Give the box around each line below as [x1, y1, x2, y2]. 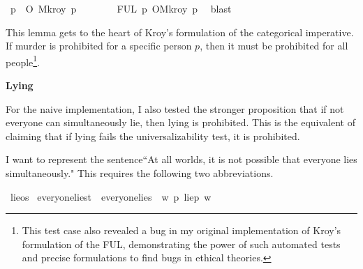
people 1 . [6, 52, 40, 69]
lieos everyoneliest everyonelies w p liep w [10, 189, 212, 203]
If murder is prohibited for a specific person [6, 38, 192, 53]
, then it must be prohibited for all [200, 38, 348, 53]
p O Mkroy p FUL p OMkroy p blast [10, 1, 232, 15]
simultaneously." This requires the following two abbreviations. [6, 166, 274, 180]
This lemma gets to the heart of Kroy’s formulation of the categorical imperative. [6, 24, 354, 39]
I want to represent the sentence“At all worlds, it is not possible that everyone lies [6, 152, 357, 167]
